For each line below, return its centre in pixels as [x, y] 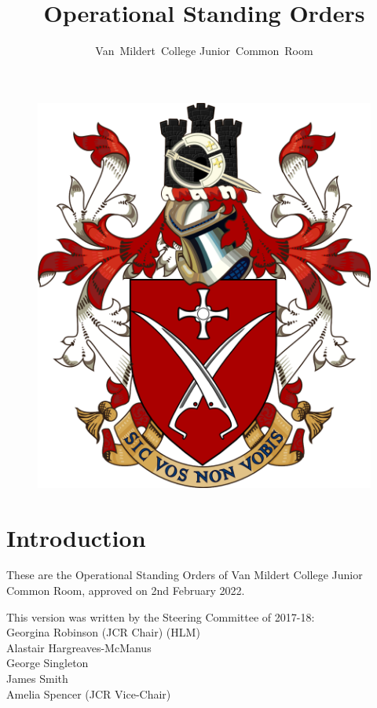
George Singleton [48, 663]
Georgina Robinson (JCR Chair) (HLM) [103, 632]
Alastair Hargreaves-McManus [79, 647]
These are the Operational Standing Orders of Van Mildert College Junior [185, 575]
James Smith [37, 679]
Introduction [76, 537]
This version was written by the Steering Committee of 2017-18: [161, 616]
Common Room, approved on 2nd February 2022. [126, 591]
